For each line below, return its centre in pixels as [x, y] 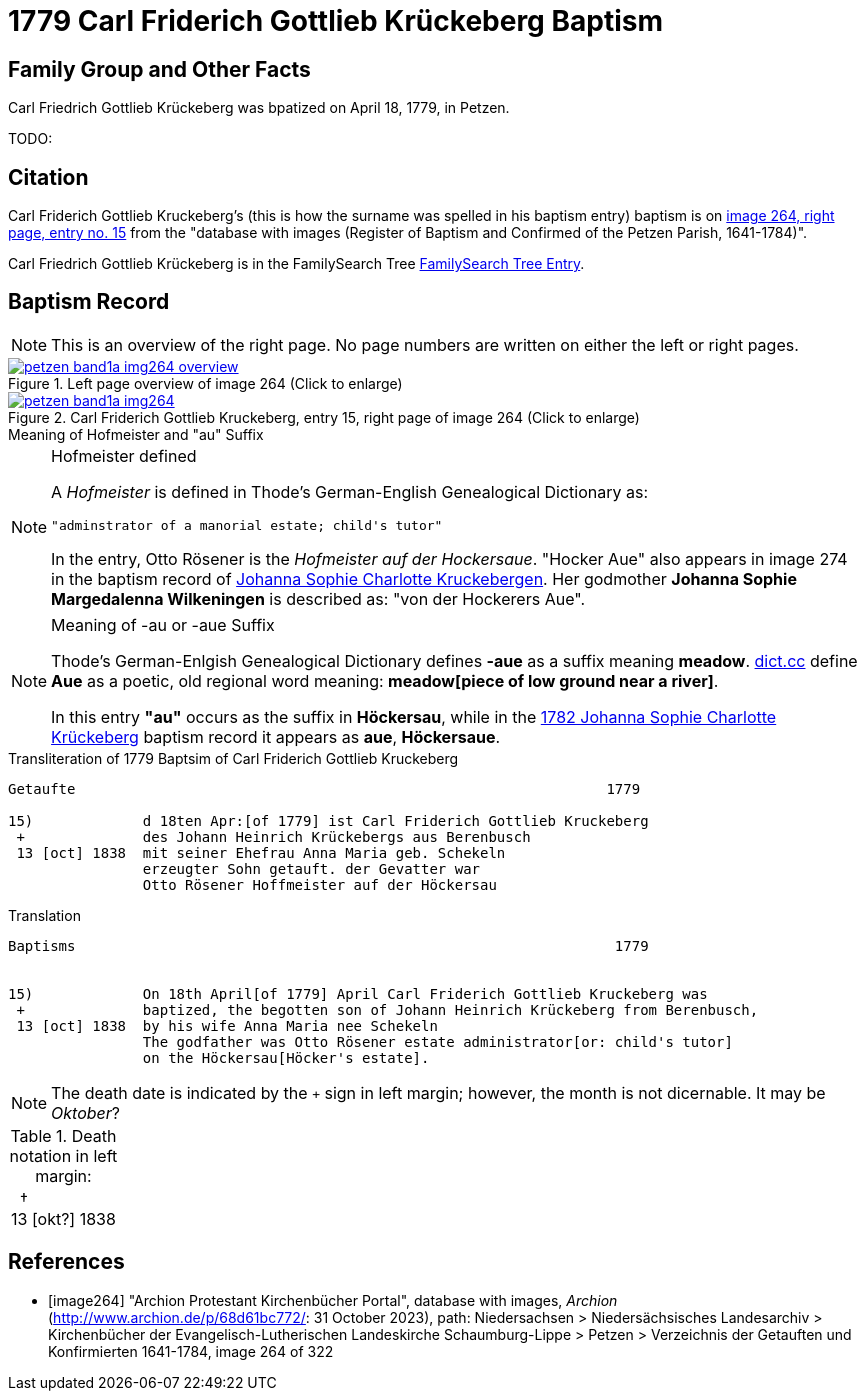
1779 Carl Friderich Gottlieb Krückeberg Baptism [335, 21]
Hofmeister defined [124, 455]
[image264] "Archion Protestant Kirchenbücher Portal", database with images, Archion [333, 1300]
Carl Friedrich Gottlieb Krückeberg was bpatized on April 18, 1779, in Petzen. [259, 108]
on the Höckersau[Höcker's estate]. [286, 1057]
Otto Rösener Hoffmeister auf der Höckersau [319, 884]
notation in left [63, 1155]
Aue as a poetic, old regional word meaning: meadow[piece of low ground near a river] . [385, 680]
